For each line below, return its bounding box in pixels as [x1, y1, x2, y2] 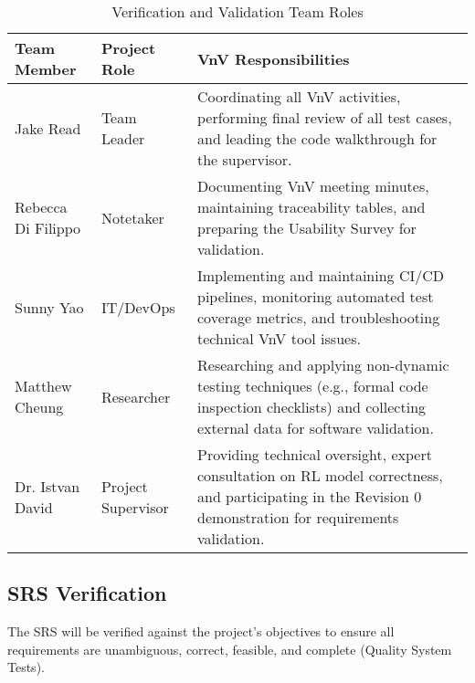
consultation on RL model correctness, [197, 465, 443, 486]
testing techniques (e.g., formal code [197, 375, 428, 396]
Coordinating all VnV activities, [197, 86, 401, 107]
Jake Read [15, 117, 81, 139]
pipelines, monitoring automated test [197, 286, 434, 307]
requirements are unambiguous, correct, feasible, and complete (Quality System [7, 639, 452, 658]
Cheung [15, 396, 64, 417]
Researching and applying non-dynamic [197, 354, 449, 375]
